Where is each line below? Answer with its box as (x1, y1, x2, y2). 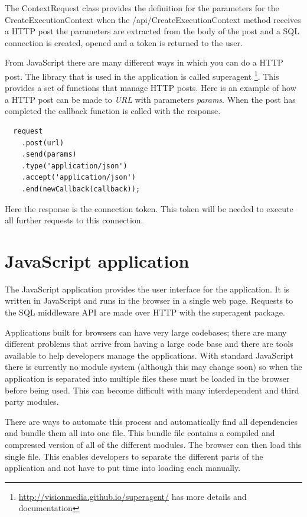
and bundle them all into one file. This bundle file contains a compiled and (5, 427, 275, 439)
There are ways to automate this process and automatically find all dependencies (5, 415, 298, 427)
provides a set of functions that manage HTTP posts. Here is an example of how (5, 82, 296, 94)
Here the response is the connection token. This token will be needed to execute (5, 202, 293, 214)
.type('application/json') (21, 161, 128, 170)
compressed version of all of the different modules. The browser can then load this (5, 438, 302, 450)
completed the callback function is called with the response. (5, 105, 221, 117)
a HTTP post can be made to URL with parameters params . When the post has (5, 93, 296, 105)
